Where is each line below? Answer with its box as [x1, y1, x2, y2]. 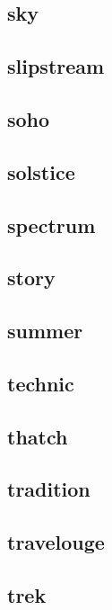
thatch [7, 422, 68, 450]
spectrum [7, 211, 96, 238]
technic [7, 369, 74, 397]
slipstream [7, 52, 105, 80]
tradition [7, 475, 90, 503]
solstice [7, 157, 75, 185]
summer [7, 317, 83, 345]
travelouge [7, 528, 105, 556]
